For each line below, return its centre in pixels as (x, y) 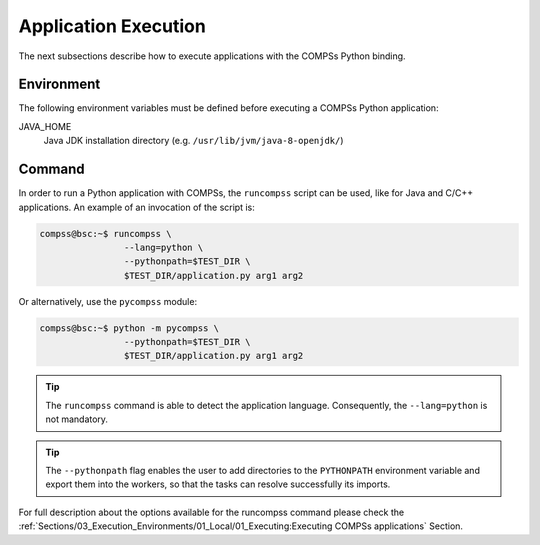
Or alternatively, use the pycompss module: (108, 301)
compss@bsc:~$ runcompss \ (105, 233)
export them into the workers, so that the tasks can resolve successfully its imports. (218, 484)
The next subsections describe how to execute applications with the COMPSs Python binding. (212, 56)
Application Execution (112, 26)
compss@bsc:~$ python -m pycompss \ (129, 328)
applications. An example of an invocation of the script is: (136, 207)
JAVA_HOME (45, 126)
